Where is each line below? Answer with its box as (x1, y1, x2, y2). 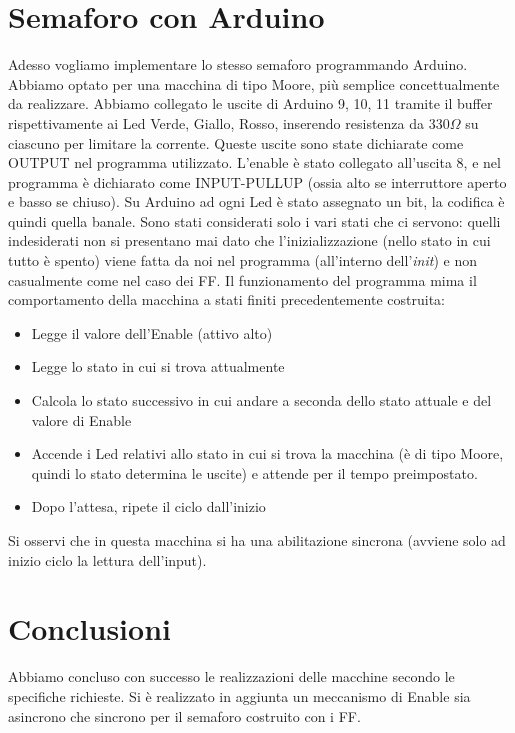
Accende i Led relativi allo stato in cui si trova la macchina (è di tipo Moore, (31, 443, 504, 464)
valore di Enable (31, 409, 132, 430)
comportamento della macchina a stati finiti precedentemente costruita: (8, 289, 445, 310)
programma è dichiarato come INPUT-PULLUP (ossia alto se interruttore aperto (8, 171, 507, 192)
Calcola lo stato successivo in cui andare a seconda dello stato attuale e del (31, 390, 492, 411)
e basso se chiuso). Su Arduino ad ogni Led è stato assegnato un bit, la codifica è (8, 191, 505, 212)
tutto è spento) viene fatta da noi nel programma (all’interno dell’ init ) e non (8, 250, 477, 271)
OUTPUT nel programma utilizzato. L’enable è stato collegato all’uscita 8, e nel (8, 152, 501, 173)
